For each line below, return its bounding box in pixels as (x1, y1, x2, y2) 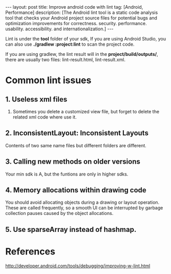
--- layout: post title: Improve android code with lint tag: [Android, (5, 4, 143, 10)
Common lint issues (5, 74, 92, 86)
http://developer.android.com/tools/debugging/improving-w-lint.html (5, 263, 151, 269)
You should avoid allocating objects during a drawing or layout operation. (5, 199, 160, 206)
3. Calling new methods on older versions (5, 158, 141, 166)
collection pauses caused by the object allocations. (5, 210, 114, 217)
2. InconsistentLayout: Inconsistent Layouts (5, 129, 148, 138)
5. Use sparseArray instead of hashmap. (5, 225, 137, 234)
